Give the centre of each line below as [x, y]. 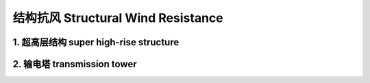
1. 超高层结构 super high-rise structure [96, 42]
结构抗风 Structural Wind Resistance [118, 18]
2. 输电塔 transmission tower [75, 64]
